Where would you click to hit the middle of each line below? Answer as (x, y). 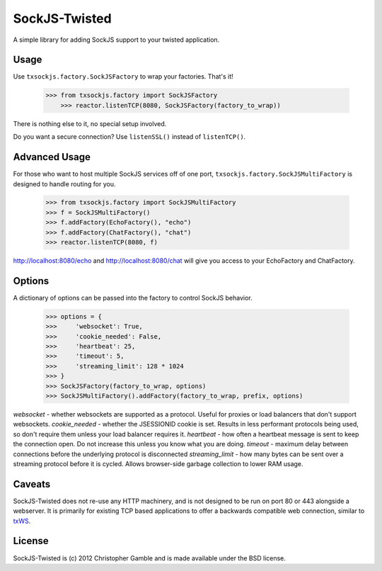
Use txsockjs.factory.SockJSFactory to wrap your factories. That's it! (123, 77)
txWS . (22, 521)
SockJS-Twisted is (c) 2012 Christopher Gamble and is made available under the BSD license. (150, 558)
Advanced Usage (52, 157)
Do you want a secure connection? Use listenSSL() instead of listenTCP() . (129, 137)
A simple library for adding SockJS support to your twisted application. (116, 40)
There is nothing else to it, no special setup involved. (90, 123)
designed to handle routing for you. (64, 183)
